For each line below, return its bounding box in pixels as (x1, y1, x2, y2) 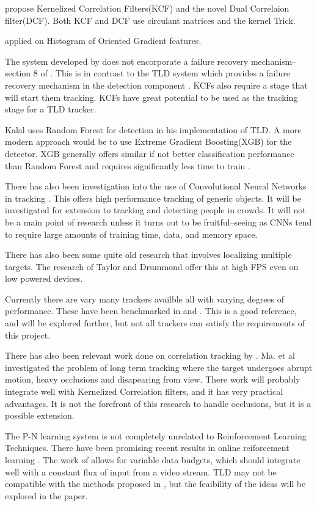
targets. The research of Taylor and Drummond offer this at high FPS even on (5, 260, 299, 273)
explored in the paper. (5, 489, 88, 502)
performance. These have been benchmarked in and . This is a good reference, (5, 304, 297, 317)
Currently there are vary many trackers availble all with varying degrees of (5, 292, 285, 305)
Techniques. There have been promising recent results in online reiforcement (5, 441, 290, 454)
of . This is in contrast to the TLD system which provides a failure (40, 67, 290, 79)
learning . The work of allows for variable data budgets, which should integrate (5, 453, 301, 466)
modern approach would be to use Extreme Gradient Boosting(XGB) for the (5, 135, 292, 148)
